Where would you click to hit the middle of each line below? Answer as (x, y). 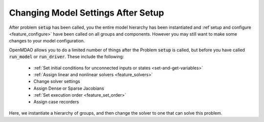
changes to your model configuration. (47, 41)
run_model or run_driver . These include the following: (66, 57)
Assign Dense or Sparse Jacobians (69, 88)
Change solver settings (57, 81)
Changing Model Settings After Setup (87, 13)
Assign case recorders (56, 102)
